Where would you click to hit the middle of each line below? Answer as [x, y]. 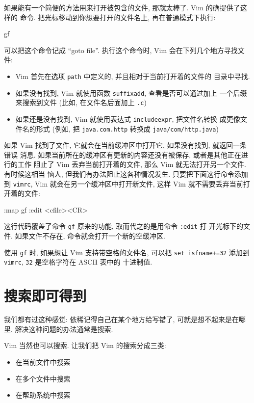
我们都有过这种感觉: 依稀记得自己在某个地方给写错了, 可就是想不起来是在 [122, 319]
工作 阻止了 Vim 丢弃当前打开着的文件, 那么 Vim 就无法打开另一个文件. [132, 164]
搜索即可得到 [45, 296]
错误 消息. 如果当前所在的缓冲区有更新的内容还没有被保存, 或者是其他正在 [123, 154]
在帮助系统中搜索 [43, 395]
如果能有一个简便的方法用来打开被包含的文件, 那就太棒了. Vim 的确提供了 [122, 7]
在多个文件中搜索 [43, 378]
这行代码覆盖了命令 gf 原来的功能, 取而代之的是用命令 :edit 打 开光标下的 [124, 226]
